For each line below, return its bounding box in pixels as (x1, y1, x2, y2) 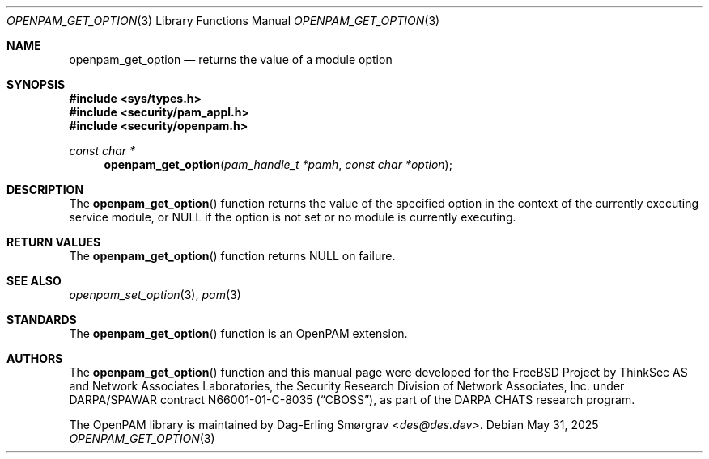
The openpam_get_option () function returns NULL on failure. (69, 249, 396, 263)
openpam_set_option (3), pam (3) (69, 288, 241, 301)
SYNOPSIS (6, 78, 66, 91)
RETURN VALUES (6, 235, 101, 249)
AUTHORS (6, 352, 63, 365)
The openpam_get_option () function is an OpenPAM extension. (69, 326, 408, 340)
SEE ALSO (6, 274, 62, 288)
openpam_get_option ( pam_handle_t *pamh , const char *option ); (104, 158, 452, 171)
